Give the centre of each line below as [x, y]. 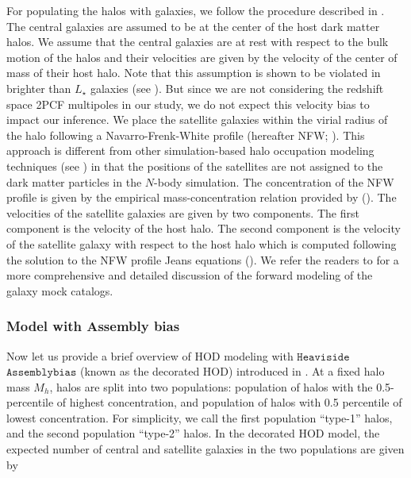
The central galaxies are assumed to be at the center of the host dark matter [193, 26]
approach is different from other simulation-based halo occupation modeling [190, 150]
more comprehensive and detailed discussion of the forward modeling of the [190, 275]
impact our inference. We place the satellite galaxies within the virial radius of [197, 119]
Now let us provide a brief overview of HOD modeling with [150, 355]
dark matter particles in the [74, 181]
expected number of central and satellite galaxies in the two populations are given [205, 449]
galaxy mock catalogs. [60, 290]
